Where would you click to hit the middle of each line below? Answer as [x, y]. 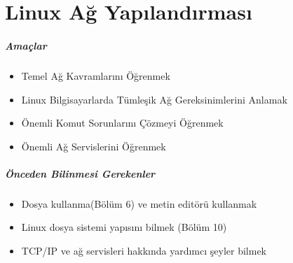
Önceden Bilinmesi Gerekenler [80, 173]
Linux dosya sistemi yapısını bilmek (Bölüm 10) [124, 227]
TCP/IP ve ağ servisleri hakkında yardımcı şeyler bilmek [144, 251]
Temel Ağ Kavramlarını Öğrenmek [96, 75]
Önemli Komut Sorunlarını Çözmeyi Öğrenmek [122, 123]
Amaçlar [26, 45]
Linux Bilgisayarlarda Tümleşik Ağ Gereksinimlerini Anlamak [154, 99]
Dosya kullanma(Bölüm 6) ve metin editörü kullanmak [139, 203]
